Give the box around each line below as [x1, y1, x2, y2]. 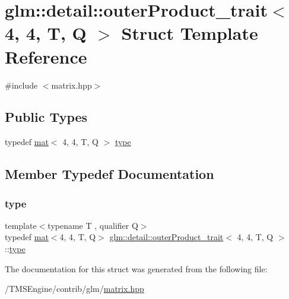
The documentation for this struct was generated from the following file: [5, 262, 268, 275]
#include [5, 78, 38, 91]
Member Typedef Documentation [5, 165, 214, 183]
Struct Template [121, 21, 258, 45]
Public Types [5, 108, 88, 126]
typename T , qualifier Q [47, 219, 138, 231]
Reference [5, 44, 87, 68]
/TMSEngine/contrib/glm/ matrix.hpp [5, 282, 144, 295]
